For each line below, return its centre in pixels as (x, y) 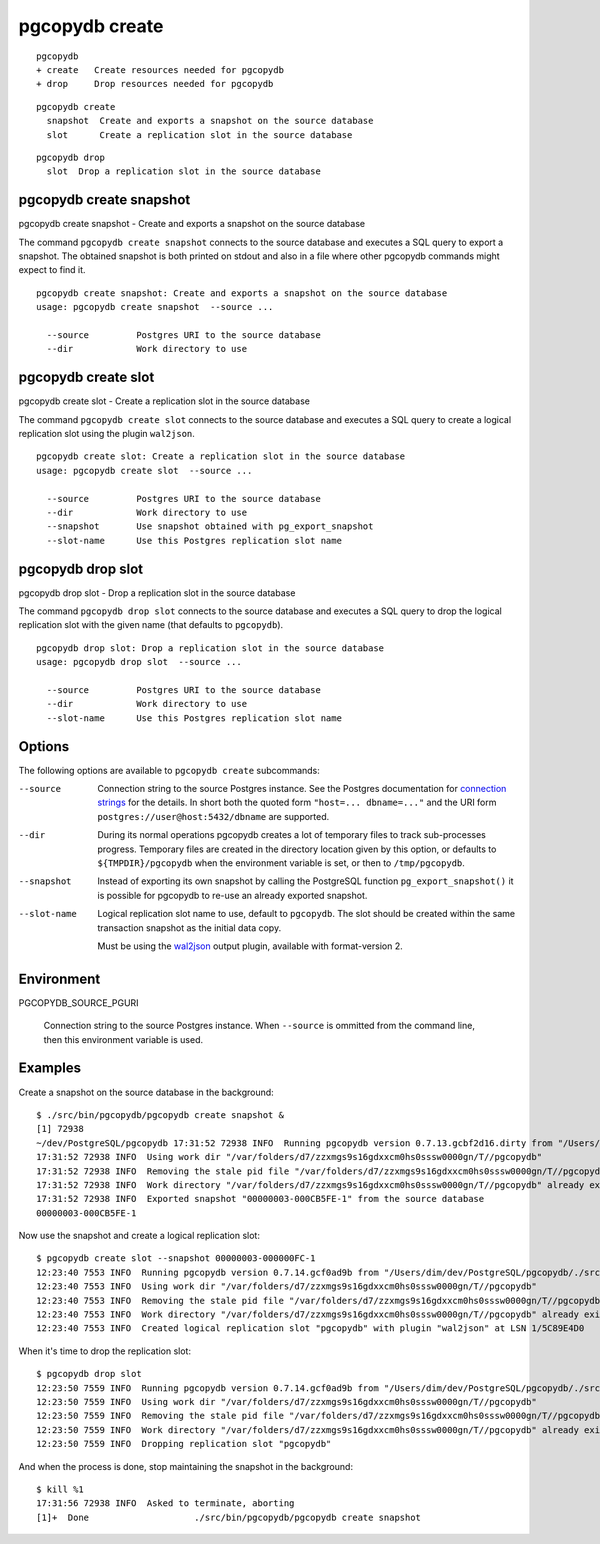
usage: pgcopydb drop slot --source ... (139, 662)
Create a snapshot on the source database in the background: (146, 1092)
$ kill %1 (60, 1489)
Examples (50, 1068)
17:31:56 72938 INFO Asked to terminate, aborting (165, 1503)
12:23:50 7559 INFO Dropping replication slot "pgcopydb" (184, 1444)
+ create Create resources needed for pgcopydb (160, 69)
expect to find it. (52, 270)
